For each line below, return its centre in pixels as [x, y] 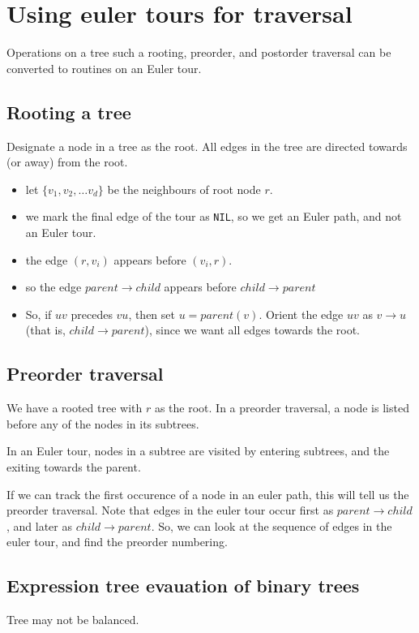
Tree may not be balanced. [73, 620]
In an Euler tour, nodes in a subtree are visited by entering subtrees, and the [198, 451]
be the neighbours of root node [184, 189]
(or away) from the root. [67, 162]
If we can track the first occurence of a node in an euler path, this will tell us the [208, 494]
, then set [152, 314]
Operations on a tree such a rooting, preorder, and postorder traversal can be [199, 52]
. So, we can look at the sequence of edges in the [271, 525]
